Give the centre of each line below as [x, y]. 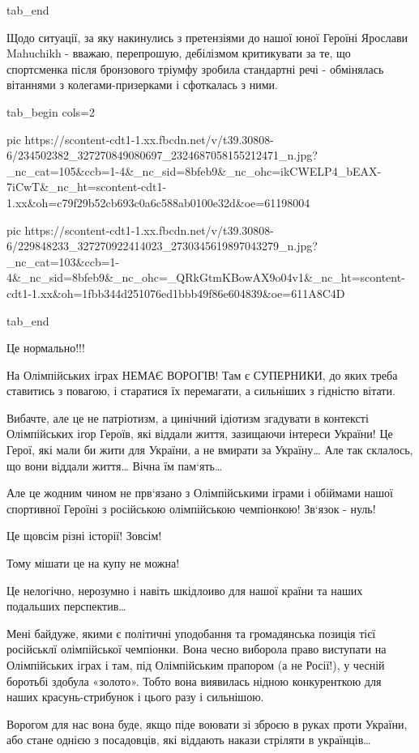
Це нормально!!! [46, 348]
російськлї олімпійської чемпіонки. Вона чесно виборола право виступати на [197, 649]
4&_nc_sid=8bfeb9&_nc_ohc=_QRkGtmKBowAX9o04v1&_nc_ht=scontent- [206, 277]
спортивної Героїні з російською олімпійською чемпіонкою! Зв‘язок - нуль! [191, 508]
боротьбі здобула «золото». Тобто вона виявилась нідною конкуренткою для [194, 681]
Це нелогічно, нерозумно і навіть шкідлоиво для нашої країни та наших [185, 590]
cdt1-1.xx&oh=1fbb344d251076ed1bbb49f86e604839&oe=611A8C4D [176, 293]
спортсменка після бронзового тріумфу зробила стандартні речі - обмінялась [195, 68]
